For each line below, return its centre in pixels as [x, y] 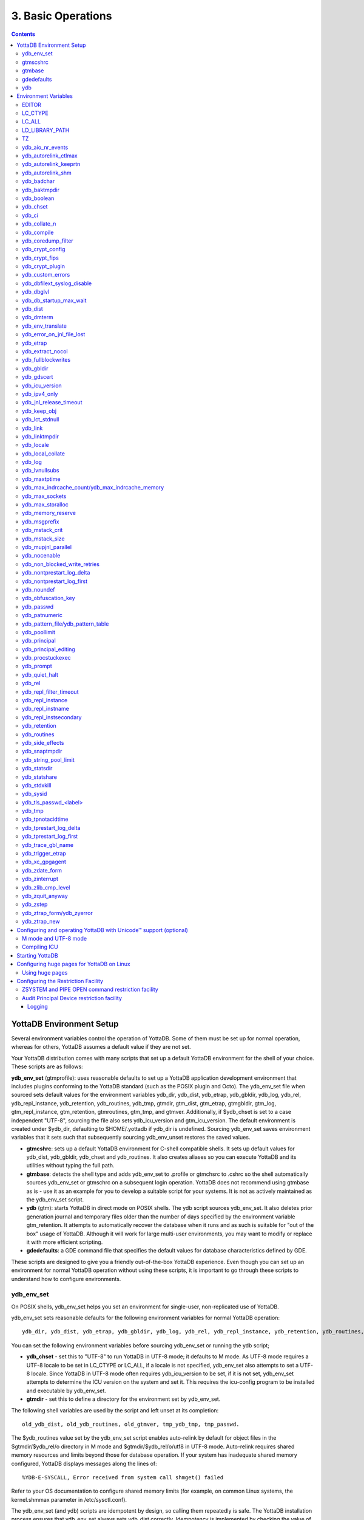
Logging [38, 1007]
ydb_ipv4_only [40, 394]
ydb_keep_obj [39, 411]
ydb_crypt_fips [40, 258]
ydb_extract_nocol [45, 351]
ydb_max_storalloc [45, 505]
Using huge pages [45, 972]
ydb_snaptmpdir [42, 751]
